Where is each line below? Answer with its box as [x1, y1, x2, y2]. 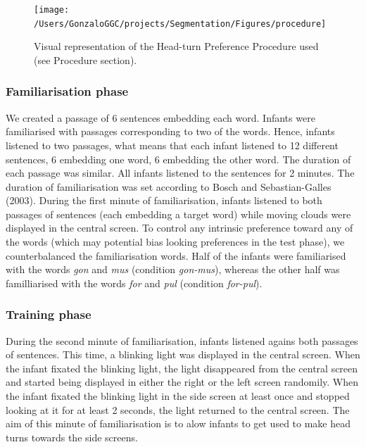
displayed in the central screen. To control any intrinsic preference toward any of [6, 220, 353, 235]
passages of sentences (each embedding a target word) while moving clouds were [6, 206, 351, 221]
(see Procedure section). [34, 52, 137, 67]
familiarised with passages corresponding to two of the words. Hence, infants [6, 124, 335, 139]
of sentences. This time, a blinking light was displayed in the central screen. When [6, 347, 360, 362]
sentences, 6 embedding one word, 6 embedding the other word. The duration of [6, 151, 351, 166]
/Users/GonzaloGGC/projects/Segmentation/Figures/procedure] [34, 18, 327, 29]
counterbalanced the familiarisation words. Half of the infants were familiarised [6, 248, 346, 263]
